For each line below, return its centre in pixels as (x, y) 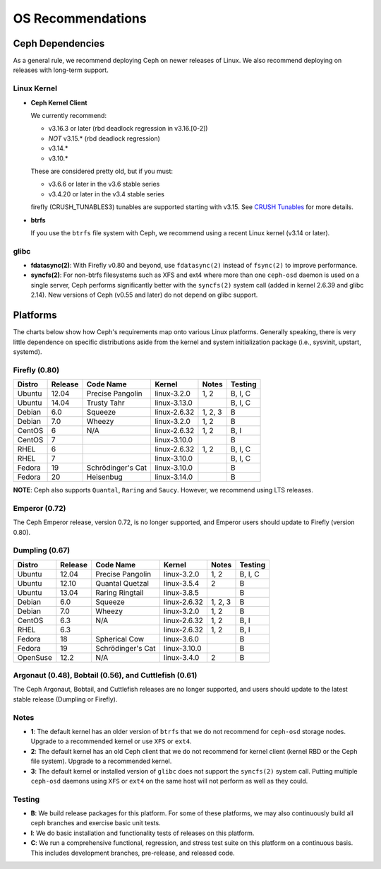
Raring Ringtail (120, 592)
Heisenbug (104, 477)
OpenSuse (35, 657)
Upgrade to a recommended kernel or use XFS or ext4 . (111, 741)
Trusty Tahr (105, 403)
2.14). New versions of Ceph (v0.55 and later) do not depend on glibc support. (144, 295)
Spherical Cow (120, 639)
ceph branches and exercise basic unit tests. (96, 823)
